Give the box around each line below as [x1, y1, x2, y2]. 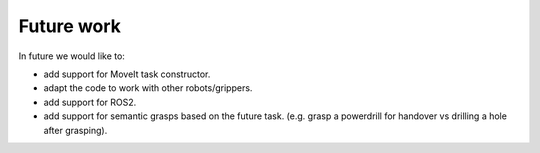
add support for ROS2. [43, 96, 137, 108]
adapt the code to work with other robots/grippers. [43, 82, 253, 94]
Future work [18, 15, 122, 37]
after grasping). [43, 124, 108, 136]
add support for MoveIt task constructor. [43, 68, 211, 80]
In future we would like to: [18, 50, 125, 62]
